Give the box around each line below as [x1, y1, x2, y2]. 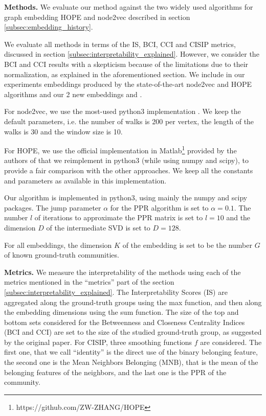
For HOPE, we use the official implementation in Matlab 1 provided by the [4, 144, 237, 155]
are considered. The [200, 336, 262, 347]
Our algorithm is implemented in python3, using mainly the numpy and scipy [4, 192, 248, 203]
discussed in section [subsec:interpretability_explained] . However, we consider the [4, 49, 259, 59]
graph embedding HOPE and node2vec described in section [4, 11, 190, 22]
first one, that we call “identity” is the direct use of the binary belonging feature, [4, 346, 258, 357]
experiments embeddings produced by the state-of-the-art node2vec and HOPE [4, 79, 252, 89]
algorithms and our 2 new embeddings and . [4, 88, 142, 99]
